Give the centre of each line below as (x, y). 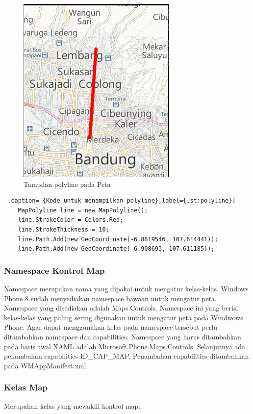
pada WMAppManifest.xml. (46, 365)
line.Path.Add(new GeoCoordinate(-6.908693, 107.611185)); (116, 249)
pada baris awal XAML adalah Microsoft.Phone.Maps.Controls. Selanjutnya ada (125, 346)
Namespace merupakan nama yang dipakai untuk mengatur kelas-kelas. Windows (126, 288)
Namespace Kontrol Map (54, 270)
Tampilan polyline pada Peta (67, 184)
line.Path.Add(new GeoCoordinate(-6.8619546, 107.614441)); (118, 239)
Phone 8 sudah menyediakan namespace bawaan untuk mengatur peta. (111, 298)
